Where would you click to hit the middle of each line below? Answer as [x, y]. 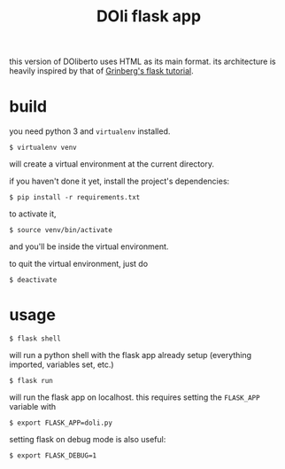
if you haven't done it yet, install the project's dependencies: [119, 181]
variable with [33, 407]
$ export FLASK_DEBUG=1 [53, 456]
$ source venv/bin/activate [61, 231]
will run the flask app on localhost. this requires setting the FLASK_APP [135, 397]
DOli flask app [149, 16]
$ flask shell [35, 339]
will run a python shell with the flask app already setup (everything [131, 356]
